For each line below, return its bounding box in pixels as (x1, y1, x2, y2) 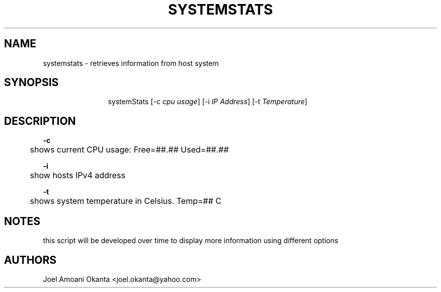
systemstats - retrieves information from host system (43, 58, 219, 67)
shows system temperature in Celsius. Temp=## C (30, 196, 222, 206)
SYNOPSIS (4, 76, 59, 89)
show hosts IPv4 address (30, 170, 125, 181)
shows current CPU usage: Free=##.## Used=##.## (30, 144, 229, 155)
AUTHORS (4, 253, 57, 266)
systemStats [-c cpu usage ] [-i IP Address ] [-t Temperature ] (108, 97, 308, 106)
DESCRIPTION (4, 114, 76, 127)
